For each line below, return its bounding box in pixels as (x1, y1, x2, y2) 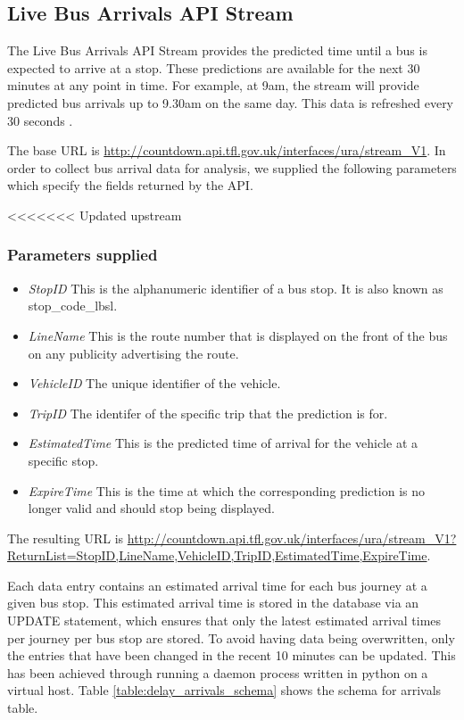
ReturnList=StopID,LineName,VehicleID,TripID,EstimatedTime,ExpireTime (7, 546, 427, 565)
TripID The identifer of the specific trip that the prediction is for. (28, 403, 388, 422)
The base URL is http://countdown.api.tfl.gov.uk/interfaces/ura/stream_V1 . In (7, 141, 446, 160)
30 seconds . (7, 111, 73, 129)
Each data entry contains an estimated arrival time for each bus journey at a (7, 575, 427, 594)
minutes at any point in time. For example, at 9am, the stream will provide (7, 76, 419, 95)
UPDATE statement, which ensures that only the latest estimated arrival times (7, 611, 442, 630)
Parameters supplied (7, 244, 158, 266)
